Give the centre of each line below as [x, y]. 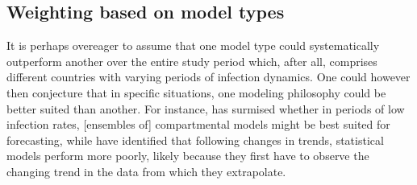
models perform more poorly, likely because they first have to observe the [188, 156]
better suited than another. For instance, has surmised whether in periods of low [206, 108]
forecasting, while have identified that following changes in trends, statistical [195, 140]
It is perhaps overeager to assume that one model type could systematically [193, 45]
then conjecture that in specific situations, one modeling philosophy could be [196, 92]
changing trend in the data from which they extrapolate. [146, 171]
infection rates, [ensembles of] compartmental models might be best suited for [198, 124]
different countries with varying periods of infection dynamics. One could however [208, 77]
